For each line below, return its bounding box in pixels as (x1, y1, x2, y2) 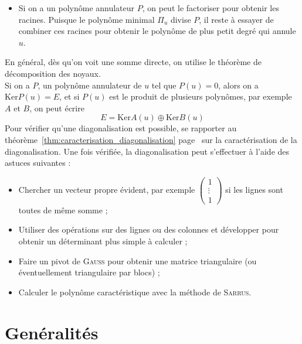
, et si (59, 90, 80, 103)
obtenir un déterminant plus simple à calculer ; (18, 235, 188, 247)
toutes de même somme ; (18, 203, 108, 216)
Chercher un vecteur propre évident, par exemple (18, 183, 195, 195)
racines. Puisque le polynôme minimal (18, 13, 155, 25)
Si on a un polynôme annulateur (18, 2, 135, 13)
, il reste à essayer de (199, 13, 274, 25)
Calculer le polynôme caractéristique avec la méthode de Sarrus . (18, 285, 252, 298)
